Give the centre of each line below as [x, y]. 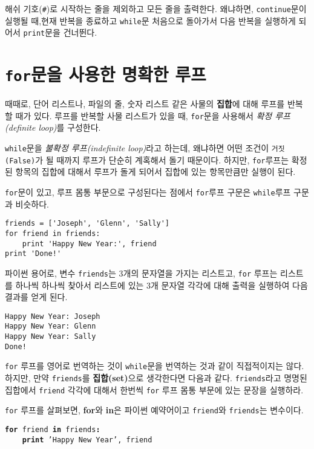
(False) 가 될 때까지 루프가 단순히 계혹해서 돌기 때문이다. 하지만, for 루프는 [147, 159]
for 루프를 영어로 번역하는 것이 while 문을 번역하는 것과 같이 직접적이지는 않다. [155, 366]
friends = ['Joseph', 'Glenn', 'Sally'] [87, 224]
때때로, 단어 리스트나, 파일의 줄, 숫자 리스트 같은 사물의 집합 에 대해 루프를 [145, 104]
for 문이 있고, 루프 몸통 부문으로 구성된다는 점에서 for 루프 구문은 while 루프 [148, 192]
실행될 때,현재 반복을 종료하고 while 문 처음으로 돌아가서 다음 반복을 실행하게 [150, 20]
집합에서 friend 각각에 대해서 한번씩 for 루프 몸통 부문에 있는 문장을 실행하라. [154, 389]
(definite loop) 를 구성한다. [53, 127]
